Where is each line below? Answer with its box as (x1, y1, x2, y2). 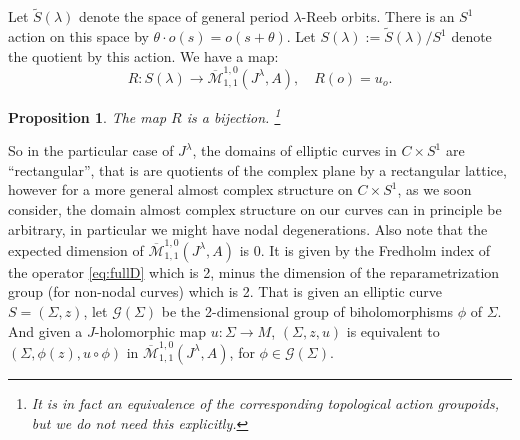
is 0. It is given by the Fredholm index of (239, 239, 491, 260)
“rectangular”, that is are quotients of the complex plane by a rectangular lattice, (8, 159, 507, 180)
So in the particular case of (8, 140, 174, 161)
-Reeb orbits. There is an (301, 6, 455, 27)
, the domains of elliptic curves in (192, 140, 397, 161)
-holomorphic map (94, 320, 207, 341)
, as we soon (397, 179, 472, 200)
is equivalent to (346, 320, 440, 341)
